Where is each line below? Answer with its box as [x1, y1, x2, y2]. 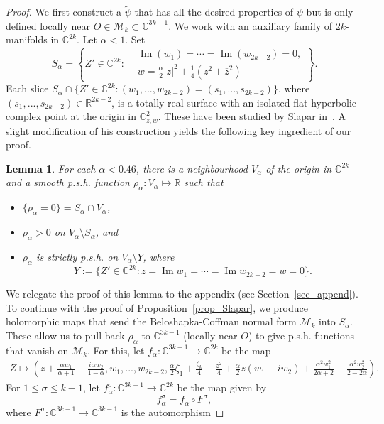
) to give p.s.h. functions [248, 327, 355, 342]
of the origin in [265, 161, 332, 175]
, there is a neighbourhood [136, 161, 248, 175]
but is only [306, 4, 353, 19]
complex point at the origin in [6, 109, 137, 124]
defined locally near [6, 18, 91, 33]
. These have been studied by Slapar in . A [158, 109, 346, 124]
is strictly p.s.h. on [36, 249, 119, 263]
